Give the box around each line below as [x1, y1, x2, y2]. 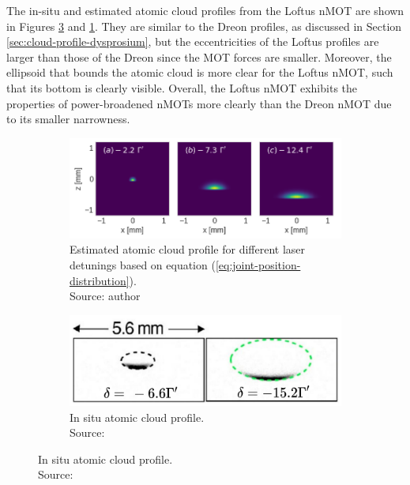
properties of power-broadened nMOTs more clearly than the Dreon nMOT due [6, 95, 392, 111]
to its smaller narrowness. [6, 111, 130, 127]
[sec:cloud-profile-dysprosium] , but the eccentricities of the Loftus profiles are [6, 33, 379, 50]
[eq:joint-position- [215, 257, 301, 273]
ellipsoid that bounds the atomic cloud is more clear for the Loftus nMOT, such [6, 64, 393, 81]
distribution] [70, 272, 130, 288]
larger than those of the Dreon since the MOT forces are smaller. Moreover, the [6, 48, 392, 65]
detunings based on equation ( [70, 257, 216, 273]
